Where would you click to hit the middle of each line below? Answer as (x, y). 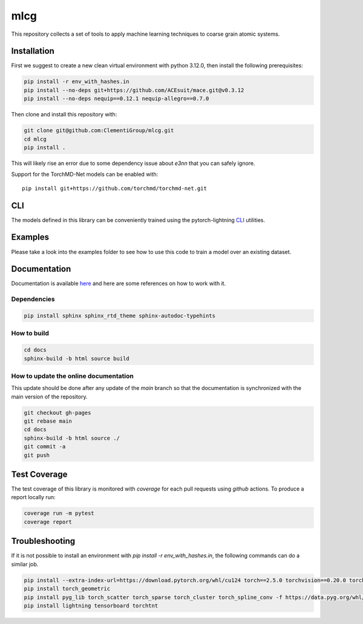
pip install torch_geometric (67, 589)
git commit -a (45, 447)
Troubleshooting (43, 541)
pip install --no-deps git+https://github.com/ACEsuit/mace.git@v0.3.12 (134, 90)
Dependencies (33, 299)
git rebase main (48, 421)
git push (37, 455)
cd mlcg (35, 139)
